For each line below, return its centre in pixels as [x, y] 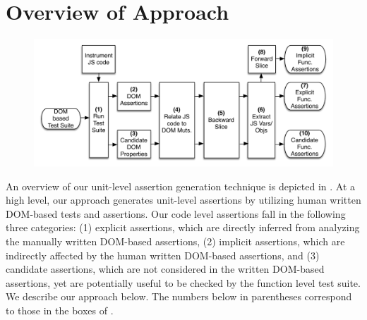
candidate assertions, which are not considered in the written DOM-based [165, 269]
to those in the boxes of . [60, 310]
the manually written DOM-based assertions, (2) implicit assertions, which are [175, 241]
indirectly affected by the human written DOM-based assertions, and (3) [163, 255]
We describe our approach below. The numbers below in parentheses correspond [179, 296]
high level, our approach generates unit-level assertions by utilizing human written [183, 200]
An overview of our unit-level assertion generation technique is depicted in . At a [181, 186]
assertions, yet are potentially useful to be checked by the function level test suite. [183, 282]
